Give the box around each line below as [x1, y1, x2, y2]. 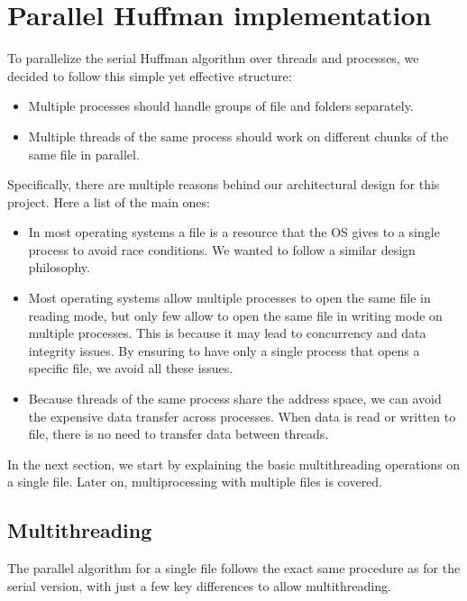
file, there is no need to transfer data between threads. [28, 424, 329, 443]
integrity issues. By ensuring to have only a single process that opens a [28, 341, 420, 360]
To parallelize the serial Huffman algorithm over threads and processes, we [7, 49, 419, 68]
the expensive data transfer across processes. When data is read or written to [28, 406, 456, 425]
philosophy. [28, 258, 90, 277]
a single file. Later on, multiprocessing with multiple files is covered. [7, 472, 383, 491]
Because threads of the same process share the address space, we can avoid [28, 389, 442, 408]
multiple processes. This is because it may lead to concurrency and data [28, 323, 426, 342]
